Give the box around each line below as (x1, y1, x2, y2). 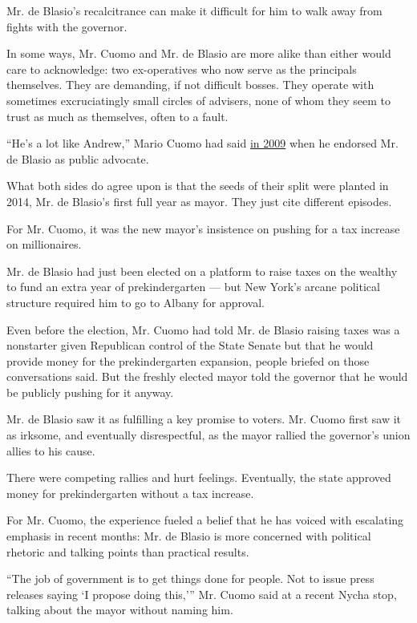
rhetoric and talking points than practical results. (6, 543, 249, 560)
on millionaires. (6, 236, 82, 253)
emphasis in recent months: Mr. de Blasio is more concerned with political (6, 528, 371, 544)
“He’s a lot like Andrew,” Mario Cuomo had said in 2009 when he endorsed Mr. (6, 135, 399, 152)
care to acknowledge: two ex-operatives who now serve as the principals (6, 60, 357, 77)
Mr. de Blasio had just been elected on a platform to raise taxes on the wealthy (6, 262, 398, 279)
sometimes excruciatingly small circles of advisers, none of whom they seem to (6, 91, 391, 108)
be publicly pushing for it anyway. (6, 383, 174, 400)
